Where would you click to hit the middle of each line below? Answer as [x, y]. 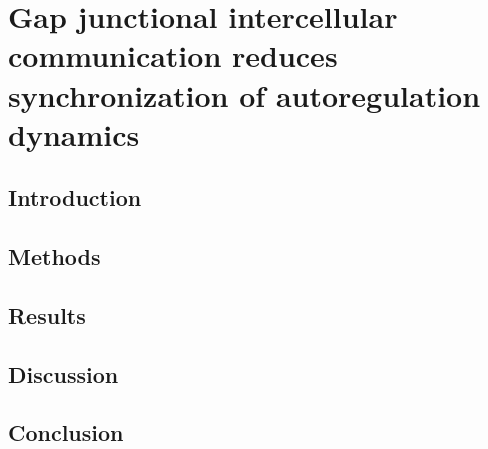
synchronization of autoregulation [244, 94]
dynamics [74, 133]
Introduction [75, 197]
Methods [54, 256]
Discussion [63, 373]
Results [47, 314]
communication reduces [173, 55]
